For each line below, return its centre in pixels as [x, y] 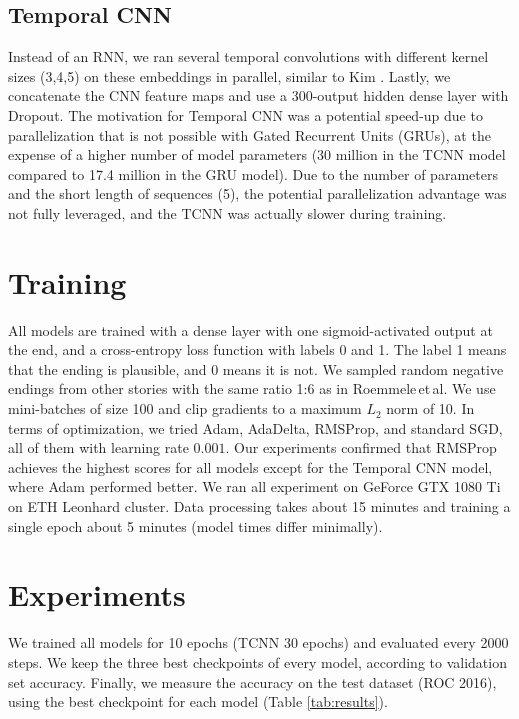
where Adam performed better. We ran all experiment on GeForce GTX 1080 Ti [254, 486]
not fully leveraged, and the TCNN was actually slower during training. [227, 212]
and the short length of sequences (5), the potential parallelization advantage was [257, 193]
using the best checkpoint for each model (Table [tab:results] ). [198, 701]
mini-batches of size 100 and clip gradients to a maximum [185, 408]
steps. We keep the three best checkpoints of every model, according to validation [257, 661]
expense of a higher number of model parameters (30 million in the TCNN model [257, 154]
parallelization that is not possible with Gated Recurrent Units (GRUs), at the [249, 134]
